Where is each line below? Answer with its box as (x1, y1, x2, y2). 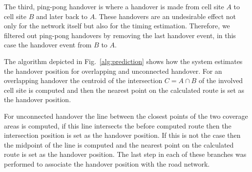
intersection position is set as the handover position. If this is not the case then (4, 130, 241, 140)
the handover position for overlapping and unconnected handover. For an (4, 65, 222, 76)
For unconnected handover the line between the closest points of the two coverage (4, 110, 248, 121)
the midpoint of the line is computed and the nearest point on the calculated (4, 139, 234, 150)
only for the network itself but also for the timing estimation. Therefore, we (4, 21, 230, 31)
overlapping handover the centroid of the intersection (4, 75, 163, 86)
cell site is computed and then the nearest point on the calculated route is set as (4, 85, 245, 95)
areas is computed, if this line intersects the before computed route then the (4, 120, 231, 130)
